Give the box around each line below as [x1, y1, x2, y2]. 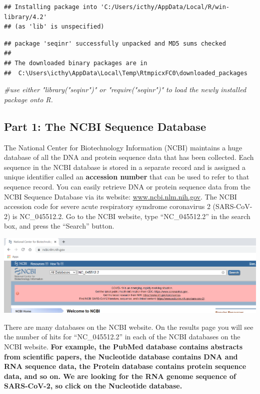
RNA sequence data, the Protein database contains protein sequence [4, 361, 246, 371]
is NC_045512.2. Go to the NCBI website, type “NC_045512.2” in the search [12, 211, 250, 221]
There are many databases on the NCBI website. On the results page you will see [4, 321, 253, 332]
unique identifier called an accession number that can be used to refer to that [4, 171, 249, 182]
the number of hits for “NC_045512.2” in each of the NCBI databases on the [4, 331, 240, 342]
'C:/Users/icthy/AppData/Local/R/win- [100, 4, 230, 11]
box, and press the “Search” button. [4, 221, 114, 231]
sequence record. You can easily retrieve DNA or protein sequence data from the [4, 181, 250, 191]
